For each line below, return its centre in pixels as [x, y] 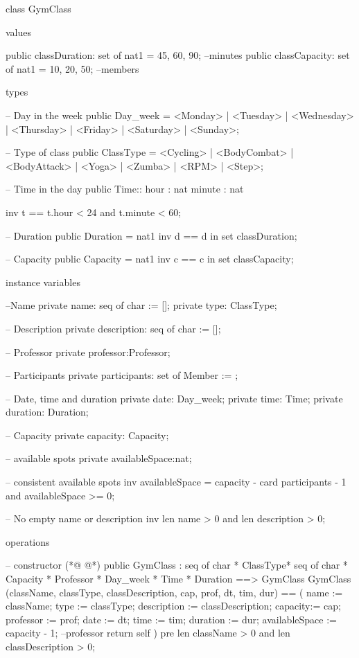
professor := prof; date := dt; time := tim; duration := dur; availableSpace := [171, 619]
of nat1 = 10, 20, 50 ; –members [72, 68]
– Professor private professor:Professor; [88, 352]
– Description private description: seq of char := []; [113, 328]
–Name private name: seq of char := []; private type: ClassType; [141, 305]
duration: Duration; [47, 412]
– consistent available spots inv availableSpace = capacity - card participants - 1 [176, 482]
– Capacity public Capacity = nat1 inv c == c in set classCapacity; [150, 259]
